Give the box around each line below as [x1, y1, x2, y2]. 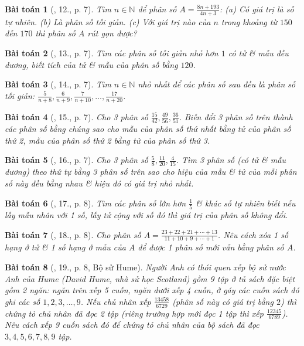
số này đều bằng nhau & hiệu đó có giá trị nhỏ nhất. [5, 177, 194, 189]
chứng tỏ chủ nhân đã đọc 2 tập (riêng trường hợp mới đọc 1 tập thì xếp [5, 307, 264, 319]
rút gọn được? [87, 27, 137, 39]
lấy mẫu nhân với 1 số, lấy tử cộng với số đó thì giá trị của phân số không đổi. [5, 208, 288, 221]
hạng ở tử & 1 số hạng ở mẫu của [5, 241, 126, 253]
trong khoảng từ [221, 15, 277, 28]
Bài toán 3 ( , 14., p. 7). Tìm [5, 78, 111, 90]
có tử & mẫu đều [228, 47, 289, 59]
